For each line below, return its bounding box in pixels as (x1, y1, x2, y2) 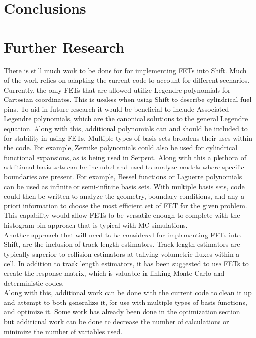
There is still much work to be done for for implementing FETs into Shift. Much (4, 65, 247, 75)
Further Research (4, 36, 125, 57)
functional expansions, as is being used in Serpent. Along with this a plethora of (4, 152, 246, 162)
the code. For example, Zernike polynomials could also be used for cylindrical (4, 142, 238, 153)
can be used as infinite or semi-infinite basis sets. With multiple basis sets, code (4, 181, 245, 191)
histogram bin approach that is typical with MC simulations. (4, 220, 188, 230)
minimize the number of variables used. (4, 326, 123, 336)
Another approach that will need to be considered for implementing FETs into (4, 229, 241, 239)
